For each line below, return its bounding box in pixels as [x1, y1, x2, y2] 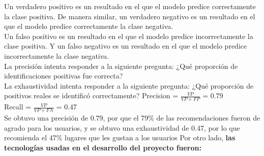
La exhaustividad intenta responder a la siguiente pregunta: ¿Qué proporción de [4, 80, 254, 91]
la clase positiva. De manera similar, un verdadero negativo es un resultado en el [4, 11, 255, 21]
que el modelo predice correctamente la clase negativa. [4, 21, 173, 31]
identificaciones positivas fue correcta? [4, 70, 123, 81]
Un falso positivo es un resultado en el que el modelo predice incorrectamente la [4, 30, 253, 41]
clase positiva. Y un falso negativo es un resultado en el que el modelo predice [4, 41, 247, 51]
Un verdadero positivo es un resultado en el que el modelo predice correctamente [4, 1, 256, 11]
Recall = [4, 101, 32, 112]
